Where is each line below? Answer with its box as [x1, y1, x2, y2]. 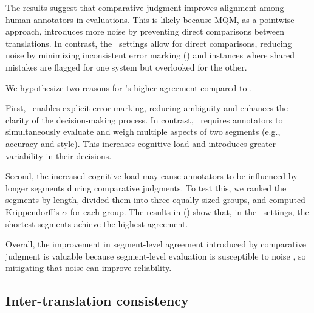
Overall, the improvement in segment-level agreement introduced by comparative [5, 238, 306, 250]
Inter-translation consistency [5, 291, 189, 310]
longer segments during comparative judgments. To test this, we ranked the [5, 181, 287, 194]
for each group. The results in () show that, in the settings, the [70, 205, 309, 218]
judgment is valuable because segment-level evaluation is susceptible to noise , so [5, 249, 306, 262]
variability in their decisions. [5, 149, 112, 162]
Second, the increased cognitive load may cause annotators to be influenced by [5, 170, 298, 182]
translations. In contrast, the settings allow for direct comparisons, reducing [5, 36, 292, 49]
